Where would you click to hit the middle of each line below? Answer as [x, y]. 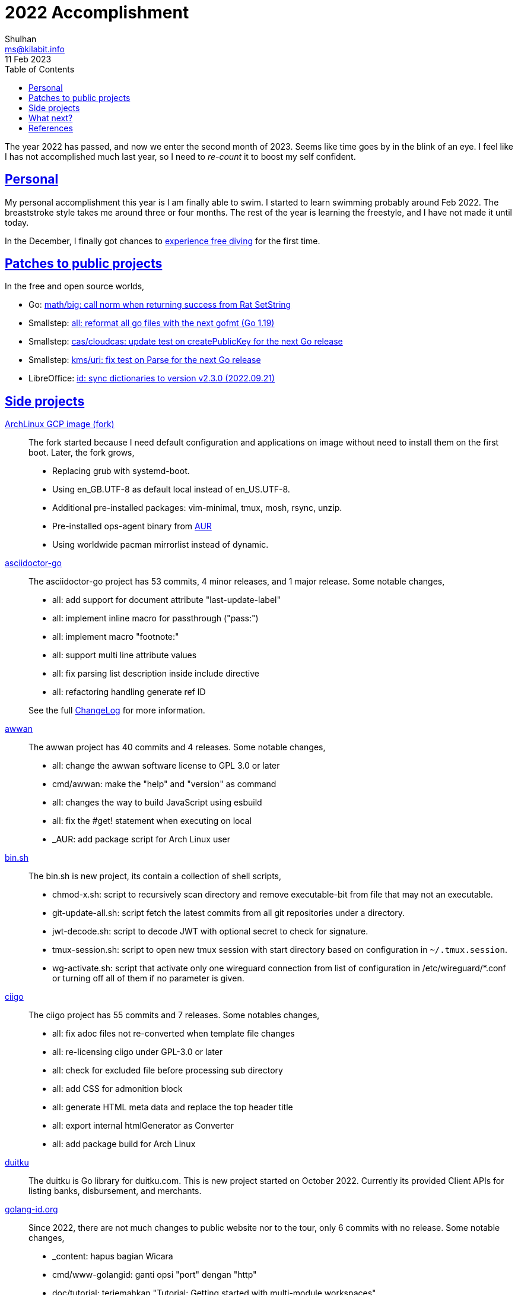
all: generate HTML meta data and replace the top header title [173, 1107]
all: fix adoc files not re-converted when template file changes [174, 1034]
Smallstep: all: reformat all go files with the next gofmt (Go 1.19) [152, 323]
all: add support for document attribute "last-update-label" [166, 600]
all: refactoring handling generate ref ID [129, 692]
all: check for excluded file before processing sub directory [168, 1070]
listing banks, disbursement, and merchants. [115, 1191]
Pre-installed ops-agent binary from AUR [132, 526]
